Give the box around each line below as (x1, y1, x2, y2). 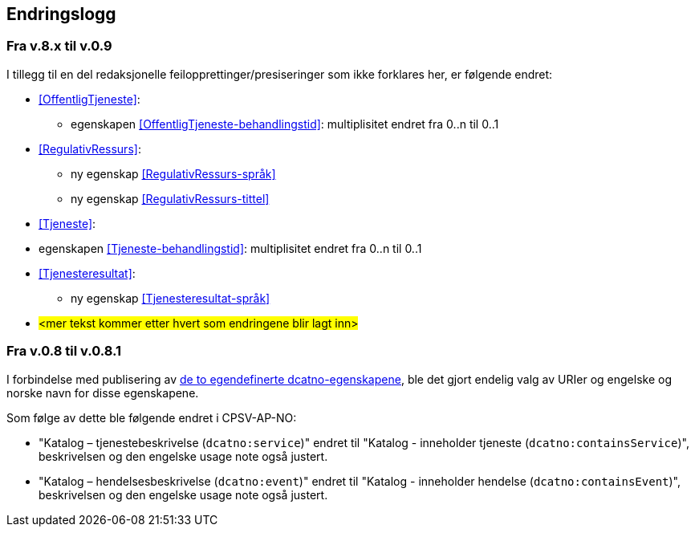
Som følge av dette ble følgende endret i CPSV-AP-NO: (6, 410, 297, 425)
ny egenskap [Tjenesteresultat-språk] (71, 291, 270, 305)
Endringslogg (6, 4, 116, 24)
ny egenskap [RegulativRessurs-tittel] (71, 191, 270, 205)
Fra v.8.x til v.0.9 (6, 38, 112, 55)
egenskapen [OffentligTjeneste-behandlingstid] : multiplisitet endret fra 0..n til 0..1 (71, 116, 499, 131)
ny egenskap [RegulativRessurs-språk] (71, 166, 276, 181)
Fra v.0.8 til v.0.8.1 (6, 343, 122, 360)
